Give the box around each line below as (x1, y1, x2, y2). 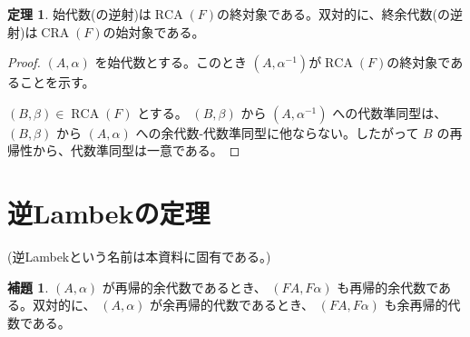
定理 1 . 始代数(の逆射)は (7, 5, 152, 23)
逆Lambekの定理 (7, 194, 211, 232)
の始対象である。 (103, 22, 205, 41)
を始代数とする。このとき (94, 53, 247, 72)
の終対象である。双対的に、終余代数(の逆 (217, 5, 463, 23)
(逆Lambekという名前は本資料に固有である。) (7, 247, 271, 266)
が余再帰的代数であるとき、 (150, 295, 314, 314)
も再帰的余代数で (337, 277, 439, 296)
